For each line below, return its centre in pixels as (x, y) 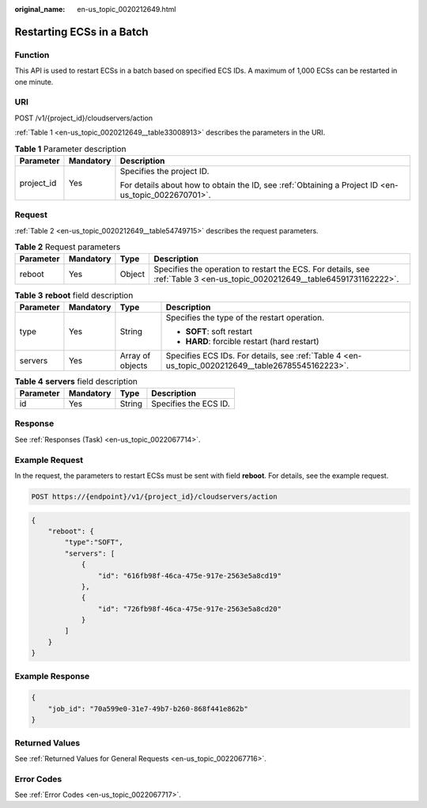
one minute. (34, 82)
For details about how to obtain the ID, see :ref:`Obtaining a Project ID (249, 184)
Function (32, 55)
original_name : (40, 9)
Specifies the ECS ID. (191, 404)
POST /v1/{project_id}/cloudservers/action (84, 118)
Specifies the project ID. (164, 171)
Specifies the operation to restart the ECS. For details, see (262, 269)
